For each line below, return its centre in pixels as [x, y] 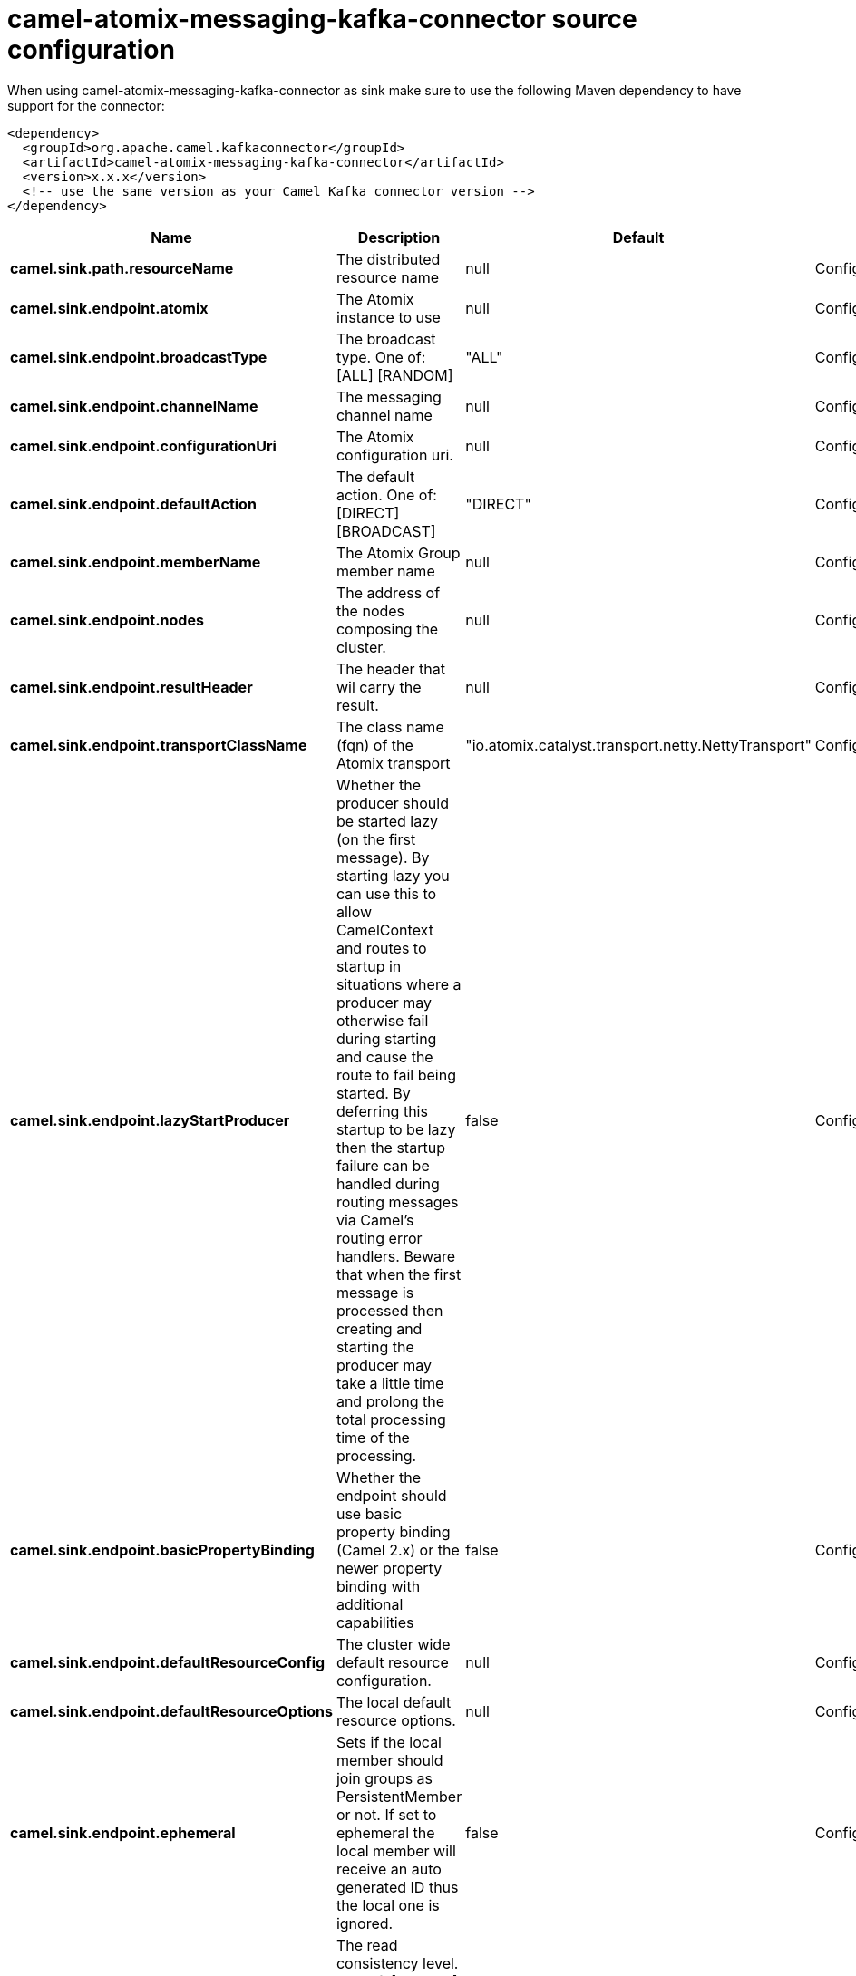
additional [370, 1604]
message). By [383, 857]
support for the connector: [86, 105]
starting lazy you [393, 875]
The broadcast [386, 339]
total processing [391, 1419]
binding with [378, 1586]
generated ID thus [397, 1887]
